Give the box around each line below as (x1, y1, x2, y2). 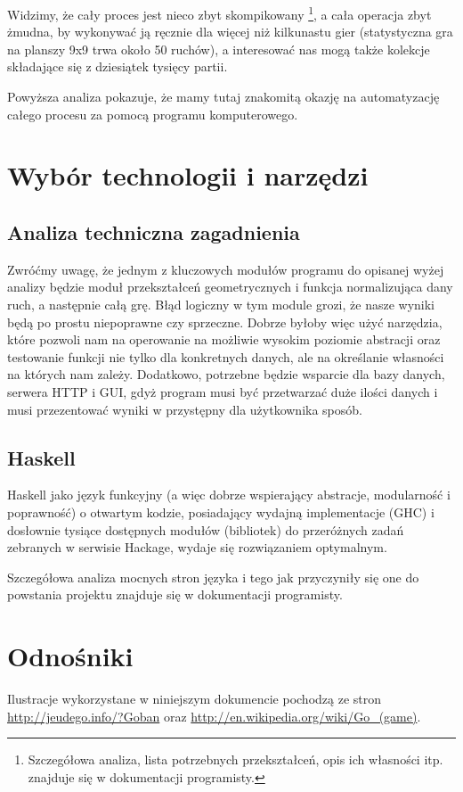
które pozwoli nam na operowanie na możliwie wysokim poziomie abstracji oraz (7, 330, 441, 349)
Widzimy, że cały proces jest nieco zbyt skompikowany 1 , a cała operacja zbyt (7, 3, 432, 23)
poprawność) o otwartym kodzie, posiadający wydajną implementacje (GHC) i (7, 502, 435, 521)
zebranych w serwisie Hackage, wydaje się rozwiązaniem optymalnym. (7, 538, 387, 557)
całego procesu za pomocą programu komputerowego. (7, 104, 298, 123)
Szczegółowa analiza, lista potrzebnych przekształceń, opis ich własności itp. (28, 750, 443, 769)
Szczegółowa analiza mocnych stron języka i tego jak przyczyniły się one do (7, 567, 419, 586)
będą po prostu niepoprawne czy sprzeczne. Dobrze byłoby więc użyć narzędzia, (7, 312, 443, 331)
